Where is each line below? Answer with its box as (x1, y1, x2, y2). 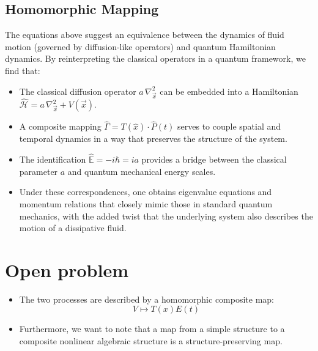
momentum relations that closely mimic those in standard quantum (19, 197, 273, 210)
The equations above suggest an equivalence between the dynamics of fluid (5, 28, 284, 41)
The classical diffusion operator (19, 84, 136, 97)
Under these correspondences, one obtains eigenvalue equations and (19, 185, 272, 198)
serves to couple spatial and (177, 120, 281, 133)
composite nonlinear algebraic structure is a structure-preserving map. (19, 334, 283, 347)
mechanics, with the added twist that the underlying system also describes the (19, 209, 313, 222)
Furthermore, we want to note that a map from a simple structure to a (19, 322, 285, 335)
